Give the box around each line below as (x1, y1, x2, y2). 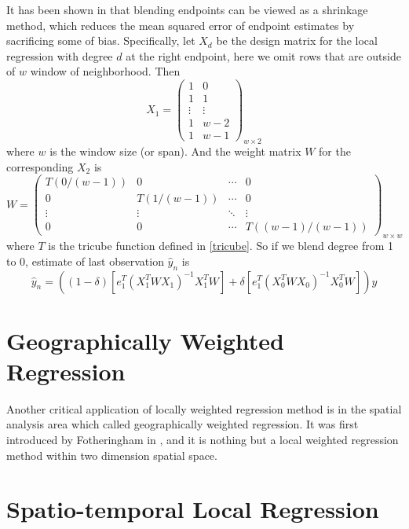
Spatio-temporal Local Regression (6, 493, 379, 525)
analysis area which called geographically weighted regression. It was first (6, 416, 359, 432)
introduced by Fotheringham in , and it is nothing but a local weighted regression (6, 432, 399, 448)
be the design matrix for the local (216, 32, 378, 49)
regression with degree (6, 47, 113, 64)
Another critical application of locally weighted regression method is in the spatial (6, 400, 402, 417)
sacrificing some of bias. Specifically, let (6, 32, 195, 49)
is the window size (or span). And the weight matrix (49, 142, 301, 159)
